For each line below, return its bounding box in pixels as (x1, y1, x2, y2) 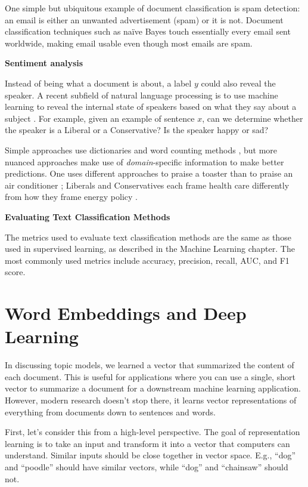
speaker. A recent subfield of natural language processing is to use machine (5, 88, 278, 101)
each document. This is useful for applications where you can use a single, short (5, 370, 295, 383)
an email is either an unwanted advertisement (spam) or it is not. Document (5, 13, 284, 26)
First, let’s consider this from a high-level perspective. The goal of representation (5, 426, 300, 438)
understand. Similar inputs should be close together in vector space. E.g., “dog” (5, 449, 296, 461)
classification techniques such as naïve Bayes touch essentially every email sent (5, 25, 291, 38)
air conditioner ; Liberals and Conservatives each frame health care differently (5, 178, 290, 191)
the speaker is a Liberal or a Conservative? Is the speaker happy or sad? (5, 124, 269, 136)
